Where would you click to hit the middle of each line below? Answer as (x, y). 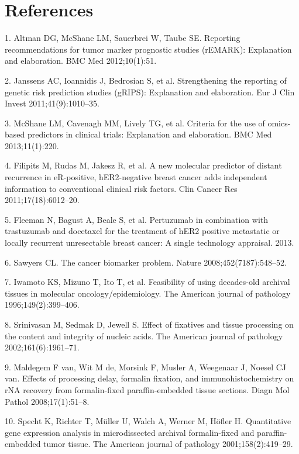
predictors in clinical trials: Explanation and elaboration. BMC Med (149, 134)
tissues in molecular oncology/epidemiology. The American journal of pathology (148, 293)
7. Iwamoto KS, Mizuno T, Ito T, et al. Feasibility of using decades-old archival (147, 282)
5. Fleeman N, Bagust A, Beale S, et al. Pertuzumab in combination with (137, 219)
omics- (279, 123)
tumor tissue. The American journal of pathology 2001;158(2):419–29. (168, 444)
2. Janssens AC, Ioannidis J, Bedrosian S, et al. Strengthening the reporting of (146, 80)
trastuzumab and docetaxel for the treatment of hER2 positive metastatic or (142, 231)
